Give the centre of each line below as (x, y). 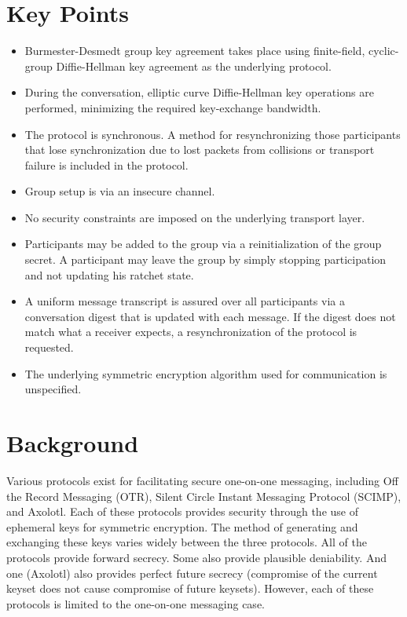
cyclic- (383, 51)
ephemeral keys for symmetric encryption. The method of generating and (182, 526)
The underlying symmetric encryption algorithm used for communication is (206, 373)
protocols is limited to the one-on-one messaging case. (136, 603)
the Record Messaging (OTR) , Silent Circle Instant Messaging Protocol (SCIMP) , (204, 496)
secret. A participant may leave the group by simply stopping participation (205, 259)
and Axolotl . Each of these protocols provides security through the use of (182, 511)
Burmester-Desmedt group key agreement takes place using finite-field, (195, 51)
